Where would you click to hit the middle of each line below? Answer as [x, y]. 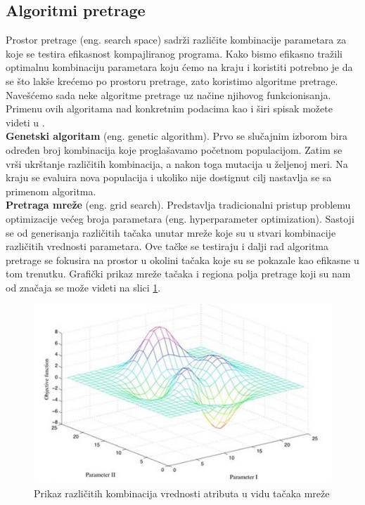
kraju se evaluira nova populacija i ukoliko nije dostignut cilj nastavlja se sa [169, 177]
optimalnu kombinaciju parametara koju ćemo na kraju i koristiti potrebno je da [179, 67]
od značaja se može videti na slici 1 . [83, 287]
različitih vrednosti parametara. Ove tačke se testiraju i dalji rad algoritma [167, 246]
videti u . [25, 122]
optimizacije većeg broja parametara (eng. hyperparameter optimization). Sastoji [180, 218]
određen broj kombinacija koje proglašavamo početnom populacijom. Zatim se [174, 149]
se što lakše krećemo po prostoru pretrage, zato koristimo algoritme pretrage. [172, 80]
